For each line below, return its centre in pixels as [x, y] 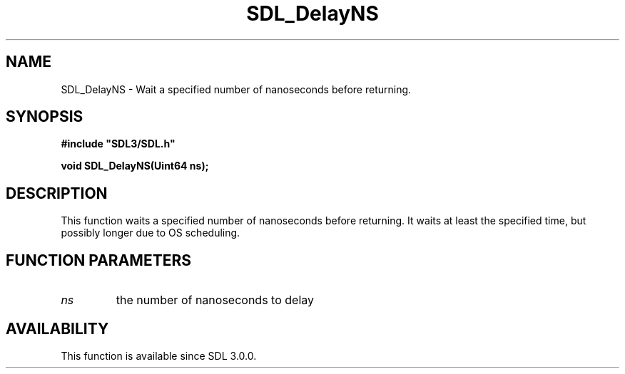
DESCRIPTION [57, 193]
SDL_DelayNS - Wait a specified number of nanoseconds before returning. [236, 89]
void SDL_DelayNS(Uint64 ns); [135, 166]
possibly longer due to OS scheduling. [151, 233]
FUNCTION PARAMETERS [98, 260]
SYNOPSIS [45, 117]
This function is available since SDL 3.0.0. [159, 355]
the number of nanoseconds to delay [215, 300]
